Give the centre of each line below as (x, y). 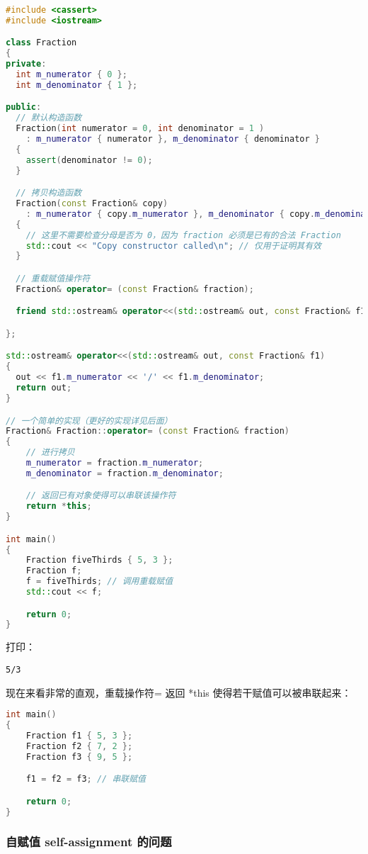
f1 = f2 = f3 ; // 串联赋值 (86, 779)
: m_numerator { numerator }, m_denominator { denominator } (173, 139)
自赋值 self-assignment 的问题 (89, 842)
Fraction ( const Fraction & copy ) (92, 204)
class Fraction (41, 43)
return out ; (44, 388)
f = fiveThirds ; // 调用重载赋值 (99, 581)
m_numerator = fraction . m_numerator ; (115, 463)
